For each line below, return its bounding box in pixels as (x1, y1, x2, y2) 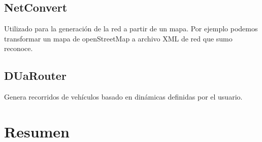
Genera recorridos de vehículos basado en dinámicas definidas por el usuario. (4, 91, 243, 102)
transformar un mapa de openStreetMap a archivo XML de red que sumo (4, 33, 233, 43)
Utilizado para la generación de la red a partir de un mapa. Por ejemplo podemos (4, 23, 258, 34)
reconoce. (4, 43, 33, 54)
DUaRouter (4, 68, 67, 83)
